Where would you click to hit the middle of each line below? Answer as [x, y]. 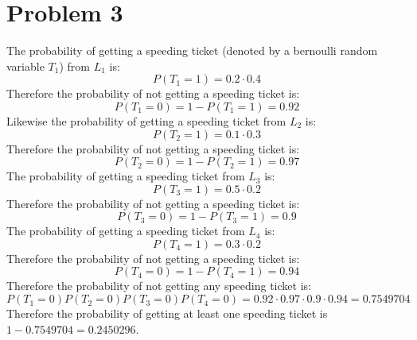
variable [25, 66]
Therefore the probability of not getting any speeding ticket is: [159, 286]
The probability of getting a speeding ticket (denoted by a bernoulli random [192, 50]
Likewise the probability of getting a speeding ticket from [146, 120]
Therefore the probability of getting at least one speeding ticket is [167, 313]
